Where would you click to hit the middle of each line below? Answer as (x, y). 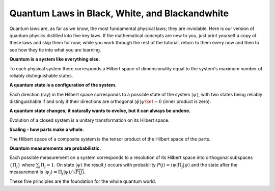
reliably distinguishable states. (41, 75)
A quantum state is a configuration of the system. (63, 85)
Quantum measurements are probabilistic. (55, 148)
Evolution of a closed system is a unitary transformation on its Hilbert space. (90, 120)
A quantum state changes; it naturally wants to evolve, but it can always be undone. (100, 111)
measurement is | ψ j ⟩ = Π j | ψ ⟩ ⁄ (41, 172)
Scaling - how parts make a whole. (47, 129)
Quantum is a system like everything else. (55, 59)
